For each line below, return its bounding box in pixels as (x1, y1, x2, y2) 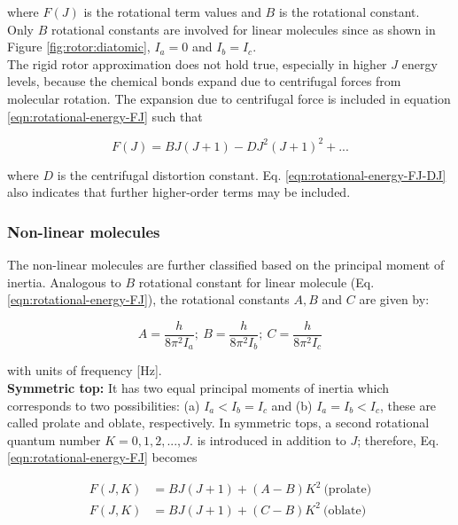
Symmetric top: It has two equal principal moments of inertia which (7, 378, 390, 396)
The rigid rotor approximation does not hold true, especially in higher (7, 54, 387, 73)
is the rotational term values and (83, 3, 261, 20)
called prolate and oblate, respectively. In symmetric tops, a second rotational (7, 413, 430, 432)
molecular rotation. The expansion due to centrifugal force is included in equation (7, 89, 451, 107)
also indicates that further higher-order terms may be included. (7, 183, 351, 201)
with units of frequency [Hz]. (7, 361, 162, 380)
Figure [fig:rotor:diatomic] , (7, 37, 151, 56)
